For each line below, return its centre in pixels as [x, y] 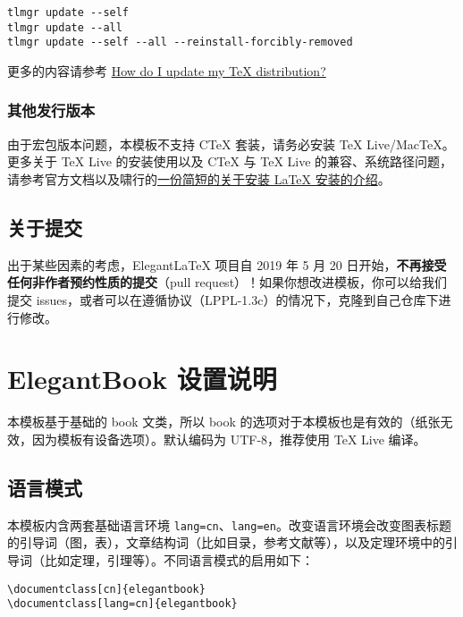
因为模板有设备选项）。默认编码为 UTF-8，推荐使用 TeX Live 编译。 [229, 439]
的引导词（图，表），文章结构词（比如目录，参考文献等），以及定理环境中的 [226, 542]
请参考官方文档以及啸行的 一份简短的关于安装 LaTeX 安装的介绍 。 [199, 178]
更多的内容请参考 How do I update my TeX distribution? [167, 70]
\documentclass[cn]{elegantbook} [106, 589]
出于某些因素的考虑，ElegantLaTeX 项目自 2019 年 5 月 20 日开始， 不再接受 [227, 264]
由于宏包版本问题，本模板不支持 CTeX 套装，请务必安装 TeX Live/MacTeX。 [231, 144]
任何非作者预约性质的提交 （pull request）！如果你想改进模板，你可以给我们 [227, 282]
